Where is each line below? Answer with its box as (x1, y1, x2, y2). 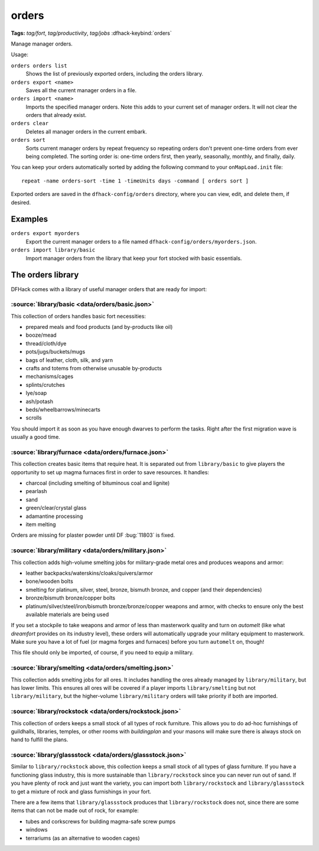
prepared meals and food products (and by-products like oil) (25, 324, 173, 331)
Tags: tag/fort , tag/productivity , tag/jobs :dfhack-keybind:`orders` (11, 30, 172, 37)
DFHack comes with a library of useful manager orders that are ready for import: (11, 285, 207, 292)
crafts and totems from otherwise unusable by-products (25, 365, 162, 372)
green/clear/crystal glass (25, 504, 87, 511)
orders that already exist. (25, 112, 87, 119)
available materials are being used (25, 611, 109, 618)
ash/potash (25, 397, 53, 405)
